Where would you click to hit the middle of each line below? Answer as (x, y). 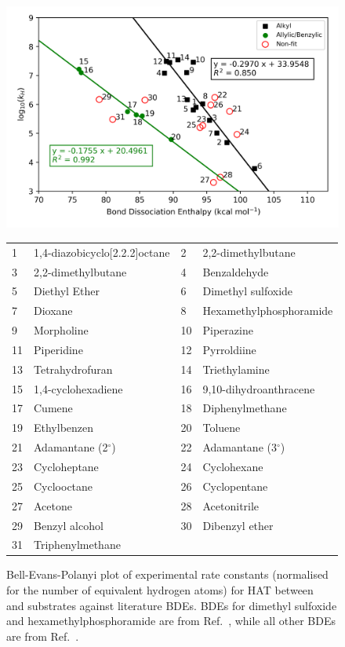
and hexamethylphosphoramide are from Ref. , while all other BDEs (171, 621)
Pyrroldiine (229, 349)
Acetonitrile (231, 505)
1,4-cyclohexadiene (78, 388)
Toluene (222, 428)
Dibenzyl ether (238, 525)
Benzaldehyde (236, 271)
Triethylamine (236, 369)
